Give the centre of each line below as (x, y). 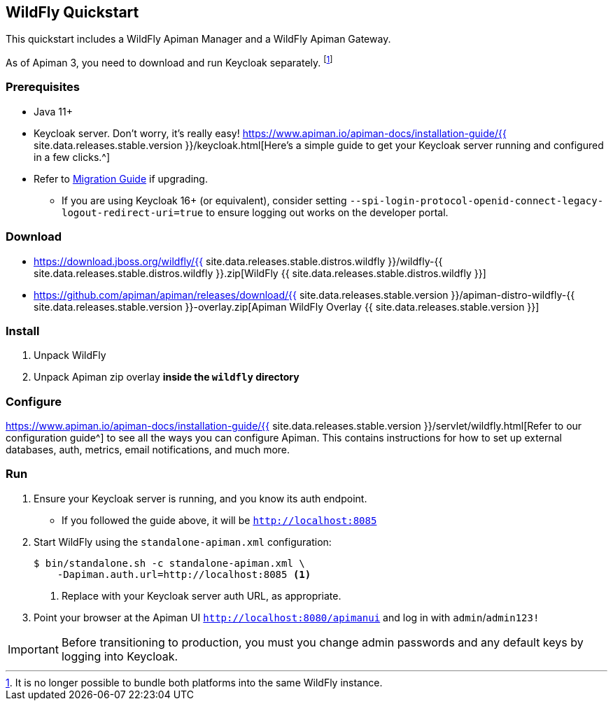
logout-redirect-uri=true (133, 212)
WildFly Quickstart (72, 12)
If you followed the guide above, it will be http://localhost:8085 (219, 520)
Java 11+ (53, 111)
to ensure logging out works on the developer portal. (327, 212)
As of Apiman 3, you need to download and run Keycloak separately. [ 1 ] (169, 62)
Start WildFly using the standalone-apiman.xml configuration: (183, 542)
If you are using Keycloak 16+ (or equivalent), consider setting (204, 200)
